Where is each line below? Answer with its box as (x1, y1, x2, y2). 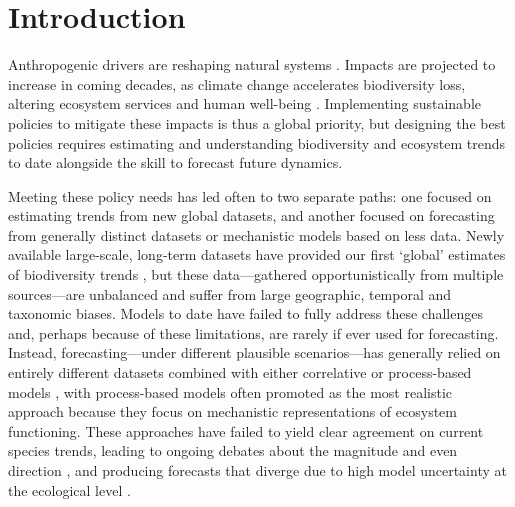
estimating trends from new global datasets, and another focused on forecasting (8, 205, 495, 226)
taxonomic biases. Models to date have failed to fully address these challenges (8, 303, 483, 324)
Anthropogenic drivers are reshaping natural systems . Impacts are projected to (8, 54, 496, 75)
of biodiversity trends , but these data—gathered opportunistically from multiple (8, 264, 504, 285)
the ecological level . (8, 479, 131, 500)
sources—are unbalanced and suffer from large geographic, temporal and (8, 283, 452, 304)
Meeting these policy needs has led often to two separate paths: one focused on (8, 185, 492, 206)
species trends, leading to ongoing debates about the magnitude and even (8, 440, 458, 461)
